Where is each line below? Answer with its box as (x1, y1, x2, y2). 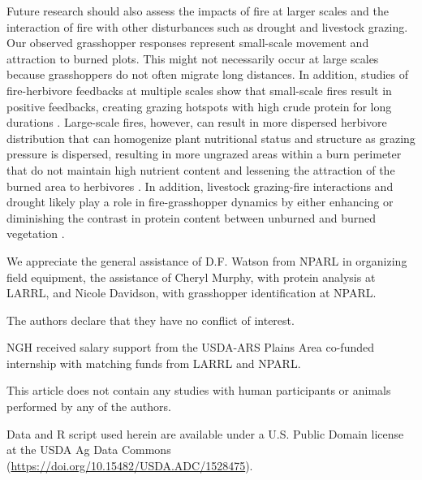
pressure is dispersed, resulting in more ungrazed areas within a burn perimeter (6, 145, 402, 162)
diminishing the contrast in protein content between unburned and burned (6, 209, 376, 226)
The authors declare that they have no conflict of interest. (6, 311, 295, 328)
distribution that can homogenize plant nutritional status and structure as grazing (6, 129, 416, 146)
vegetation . (6, 225, 65, 242)
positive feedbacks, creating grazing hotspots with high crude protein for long (6, 97, 392, 115)
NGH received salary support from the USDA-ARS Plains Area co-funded (6, 339, 375, 356)
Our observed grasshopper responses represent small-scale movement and (6, 34, 369, 51)
